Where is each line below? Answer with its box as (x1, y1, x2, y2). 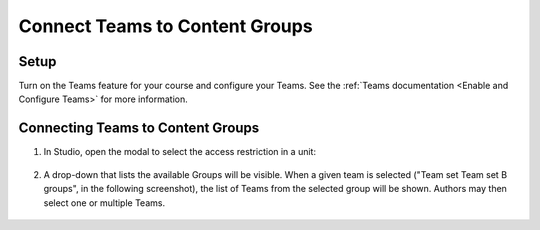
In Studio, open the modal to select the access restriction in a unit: (43, 146, 317, 158)
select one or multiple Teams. (43, 196, 165, 209)
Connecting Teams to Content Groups (18, 120, 260, 137)
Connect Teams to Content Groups (18, 15, 314, 37)
